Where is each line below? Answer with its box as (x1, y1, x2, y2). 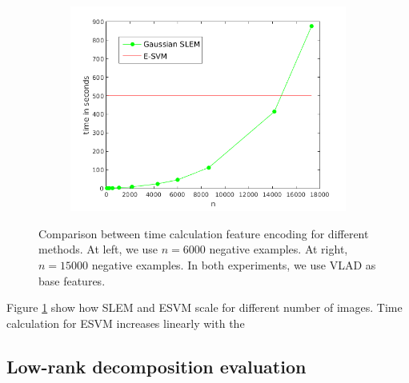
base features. (38, 272, 106, 289)
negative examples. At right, (209, 241, 348, 257)
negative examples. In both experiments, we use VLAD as (91, 257, 376, 273)
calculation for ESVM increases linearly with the (6, 314, 245, 331)
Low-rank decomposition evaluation (6, 353, 307, 378)
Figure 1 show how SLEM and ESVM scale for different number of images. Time (6, 299, 403, 316)
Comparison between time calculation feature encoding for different (38, 225, 369, 241)
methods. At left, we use (38, 241, 158, 257)
